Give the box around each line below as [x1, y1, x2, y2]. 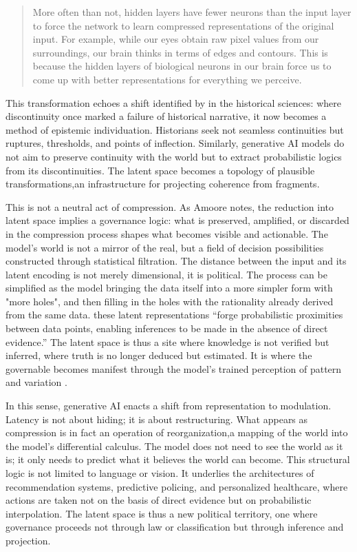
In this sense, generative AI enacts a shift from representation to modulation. [6, 398, 332, 413]
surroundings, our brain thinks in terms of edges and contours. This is [32, 45, 328, 59]
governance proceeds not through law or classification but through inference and [6, 520, 344, 534]
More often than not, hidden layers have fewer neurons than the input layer [32, 5, 351, 19]
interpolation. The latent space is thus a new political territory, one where [6, 506, 318, 520]
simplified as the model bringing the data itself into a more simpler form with [6, 280, 333, 295]
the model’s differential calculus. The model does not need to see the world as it [6, 438, 343, 453]
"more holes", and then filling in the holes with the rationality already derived [6, 294, 334, 308]
